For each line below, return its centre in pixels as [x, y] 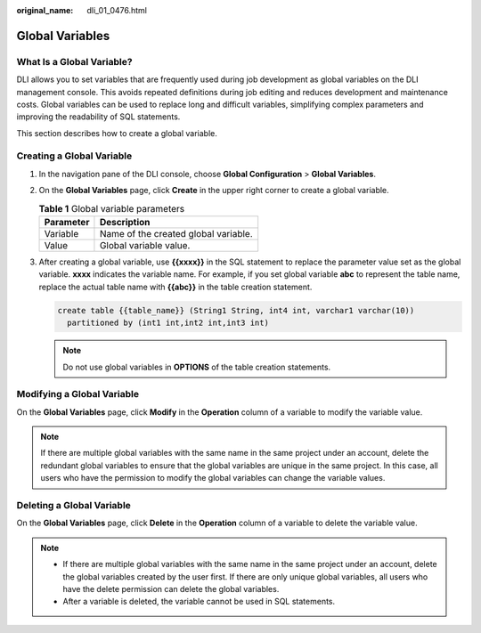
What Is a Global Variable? [74, 61]
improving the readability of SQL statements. [98, 117]
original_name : [45, 10]
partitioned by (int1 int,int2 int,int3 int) [168, 323]
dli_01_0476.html [117, 10]
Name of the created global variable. [176, 234]
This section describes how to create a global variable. [117, 133]
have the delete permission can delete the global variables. [171, 588]
